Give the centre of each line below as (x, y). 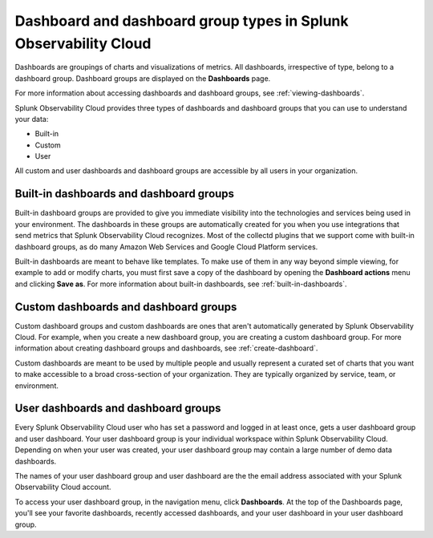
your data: (32, 119)
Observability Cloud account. (63, 487)
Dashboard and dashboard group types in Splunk (182, 21)
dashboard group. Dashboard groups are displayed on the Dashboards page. (143, 78)
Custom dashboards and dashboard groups (126, 307)
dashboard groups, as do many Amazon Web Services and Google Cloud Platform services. (166, 247)
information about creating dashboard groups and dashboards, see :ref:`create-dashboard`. (166, 348)
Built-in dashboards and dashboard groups (125, 194)
